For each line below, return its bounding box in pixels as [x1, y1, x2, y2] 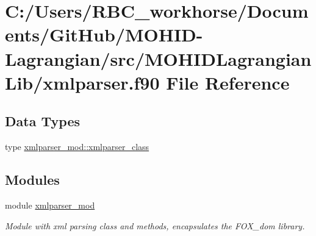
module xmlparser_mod [5, 198, 95, 211]
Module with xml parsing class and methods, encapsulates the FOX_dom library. [5, 219, 305, 232]
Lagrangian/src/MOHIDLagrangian [5, 46, 312, 71]
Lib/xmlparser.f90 [5, 70, 160, 95]
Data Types [5, 112, 80, 131]
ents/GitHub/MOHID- [5, 22, 203, 47]
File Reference [166, 70, 290, 95]
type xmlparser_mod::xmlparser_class [5, 140, 149, 153]
